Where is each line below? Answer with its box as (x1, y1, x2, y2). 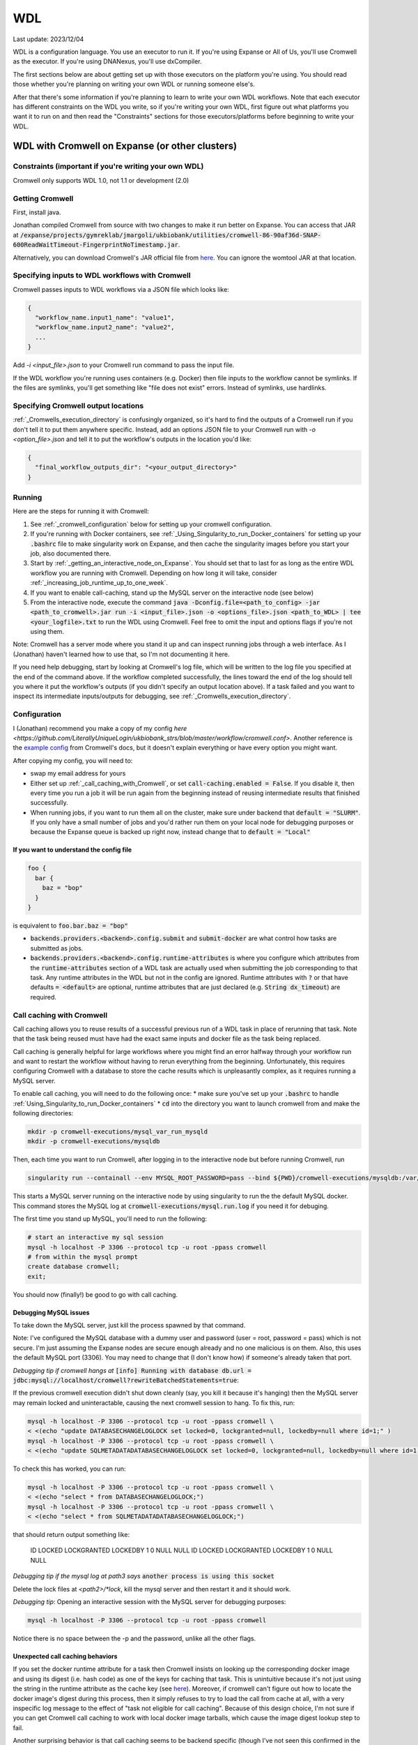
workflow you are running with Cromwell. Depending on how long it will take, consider (30, 569, 278, 577)
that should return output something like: (13, 1531, 130, 1539)
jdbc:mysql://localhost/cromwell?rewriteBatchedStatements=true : (13, 1376, 240, 1384)
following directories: (13, 1109, 74, 1117)
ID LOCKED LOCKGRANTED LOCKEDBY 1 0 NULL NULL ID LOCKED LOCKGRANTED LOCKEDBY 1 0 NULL (30, 1546, 334, 1554)
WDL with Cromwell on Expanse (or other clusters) (13, 140, 238, 152)
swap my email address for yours (30, 769, 126, 778)
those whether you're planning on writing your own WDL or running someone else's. (13, 80, 256, 89)
